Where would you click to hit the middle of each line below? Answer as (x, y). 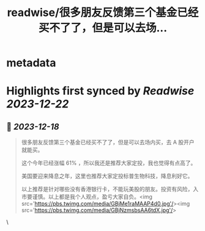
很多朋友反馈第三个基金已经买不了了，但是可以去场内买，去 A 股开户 (108, 143)
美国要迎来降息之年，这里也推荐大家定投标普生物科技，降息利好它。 (107, 176)
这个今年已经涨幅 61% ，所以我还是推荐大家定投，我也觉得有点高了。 (109, 163)
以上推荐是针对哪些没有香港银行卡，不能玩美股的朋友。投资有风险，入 (110, 189)
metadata (31, 63)
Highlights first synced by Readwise (100, 91)
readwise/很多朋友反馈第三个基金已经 (103, 13)
